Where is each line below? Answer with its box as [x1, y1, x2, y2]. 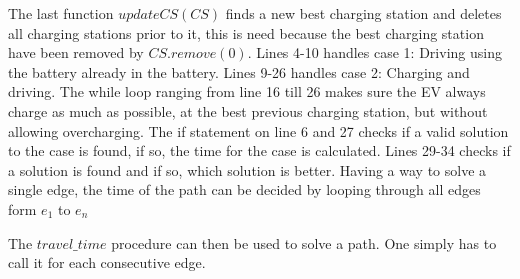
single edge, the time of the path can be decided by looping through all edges [8, 179, 481, 200]
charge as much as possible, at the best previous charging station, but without [8, 100, 488, 121]
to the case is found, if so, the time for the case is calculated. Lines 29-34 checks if [8, 140, 511, 161]
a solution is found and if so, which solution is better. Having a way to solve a [8, 159, 487, 180]
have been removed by [8, 42, 144, 63]
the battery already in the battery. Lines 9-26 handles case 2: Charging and [8, 61, 470, 82]
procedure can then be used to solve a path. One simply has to [111, 232, 497, 253]
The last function [8, 3, 114, 23]
